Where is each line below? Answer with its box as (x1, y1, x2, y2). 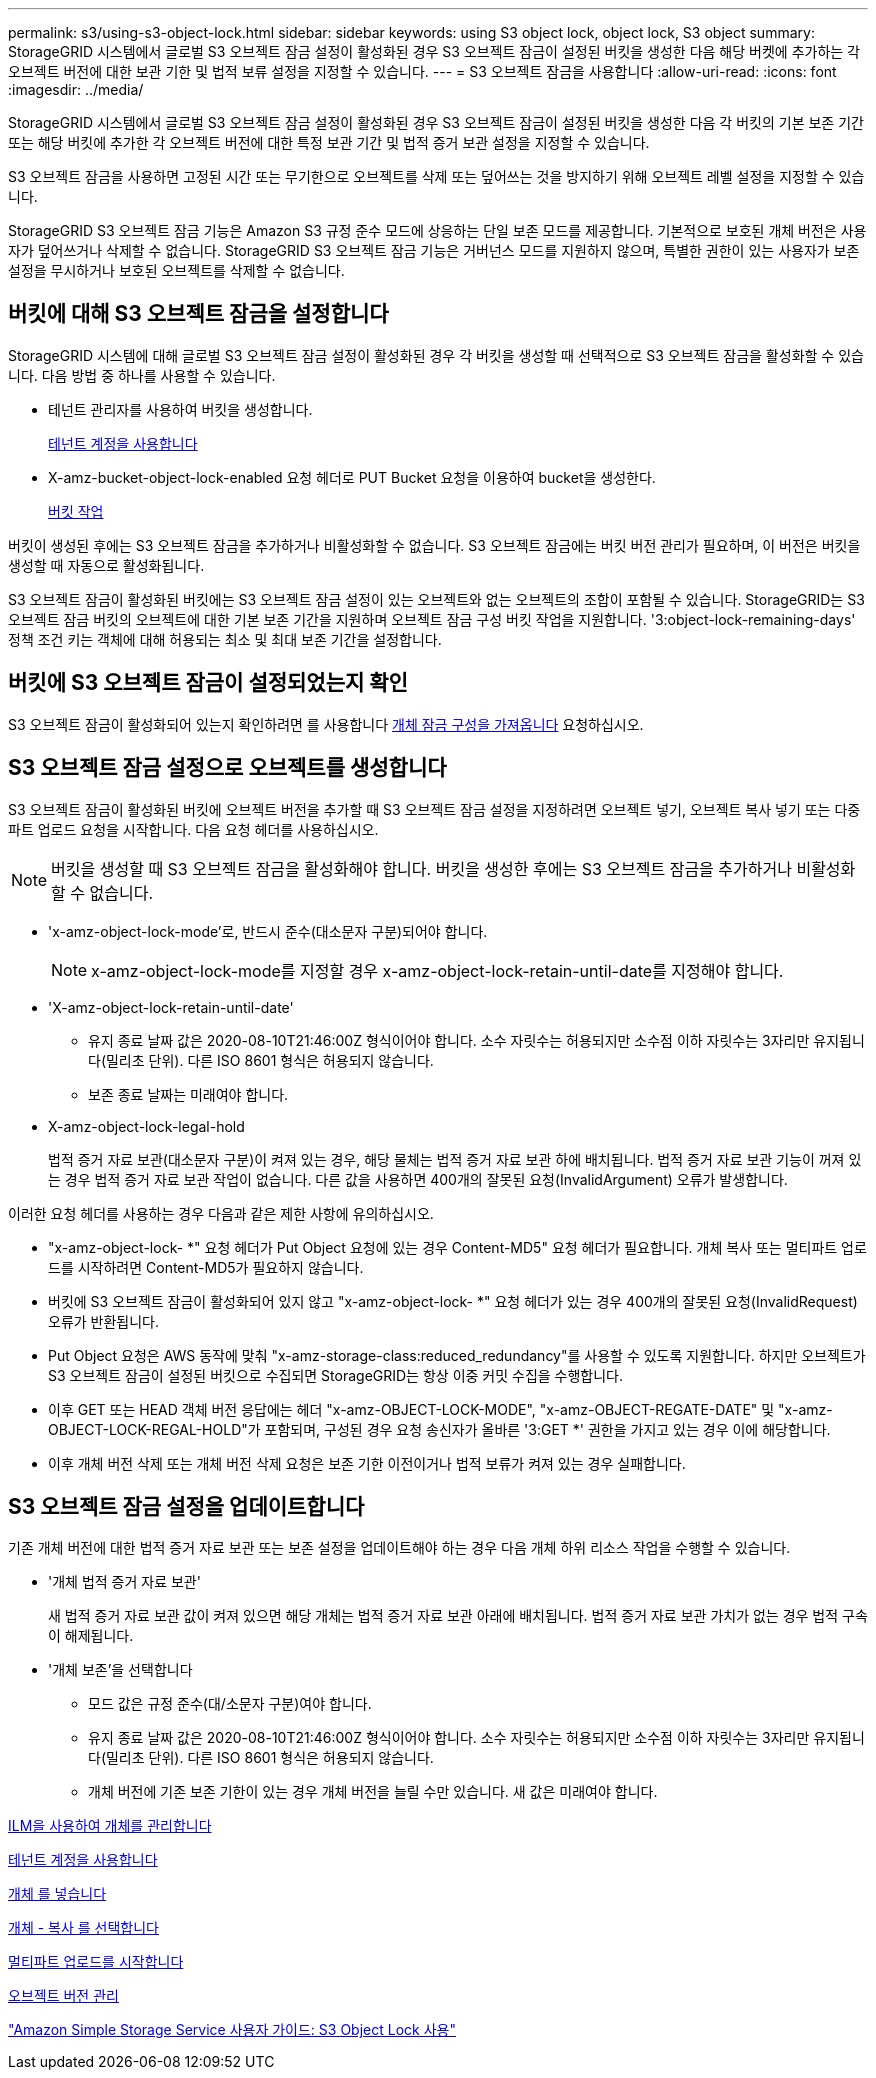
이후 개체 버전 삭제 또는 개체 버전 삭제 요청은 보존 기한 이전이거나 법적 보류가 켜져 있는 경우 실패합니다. (48, 1454, 686, 1472)
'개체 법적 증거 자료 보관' (48, 1573, 201, 1591)
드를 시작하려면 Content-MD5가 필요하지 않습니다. (48, 1258, 364, 1276)
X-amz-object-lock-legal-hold (48, 1117, 245, 1135)
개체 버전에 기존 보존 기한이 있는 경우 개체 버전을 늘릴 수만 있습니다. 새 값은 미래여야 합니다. (88, 1783, 658, 1801)
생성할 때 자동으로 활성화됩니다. (8, 556, 205, 574)
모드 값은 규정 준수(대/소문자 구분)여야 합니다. (88, 1695, 372, 1713)
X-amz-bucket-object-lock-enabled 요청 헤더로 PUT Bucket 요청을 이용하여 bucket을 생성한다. (48, 468, 656, 486)
